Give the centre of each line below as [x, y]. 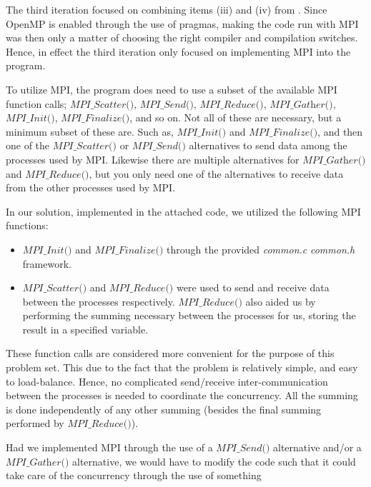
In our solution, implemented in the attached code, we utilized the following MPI [183, 211]
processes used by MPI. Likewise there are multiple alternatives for [153, 159]
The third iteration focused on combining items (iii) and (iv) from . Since [167, 9]
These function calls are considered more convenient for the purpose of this [170, 353]
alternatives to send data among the [268, 145]
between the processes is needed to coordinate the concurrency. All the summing [182, 395]
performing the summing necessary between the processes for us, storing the [189, 315]
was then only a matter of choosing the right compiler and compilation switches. [182, 37]
